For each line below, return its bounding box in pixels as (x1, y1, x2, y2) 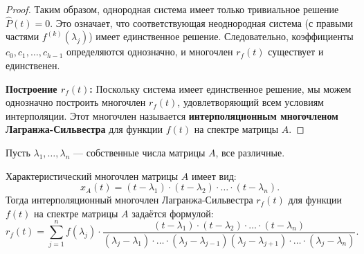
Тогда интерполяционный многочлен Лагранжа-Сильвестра (6, 192, 253, 207)
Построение (6, 81, 57, 96)
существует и (268, 44, 324, 59)
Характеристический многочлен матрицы (6, 168, 179, 183)
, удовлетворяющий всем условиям (177, 95, 324, 109)
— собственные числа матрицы (73, 145, 206, 159)
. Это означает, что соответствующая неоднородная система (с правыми (50, 15, 353, 30)
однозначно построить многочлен (6, 95, 146, 109)
